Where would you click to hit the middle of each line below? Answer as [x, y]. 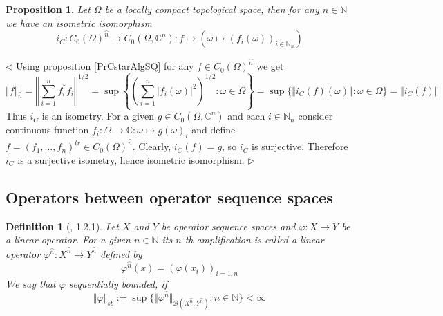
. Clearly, [152, 146]
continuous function [47, 130]
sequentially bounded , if [118, 283]
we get [270, 66]
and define [214, 130]
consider [315, 116]
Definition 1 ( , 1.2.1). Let [62, 226]
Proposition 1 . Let [48, 9]
